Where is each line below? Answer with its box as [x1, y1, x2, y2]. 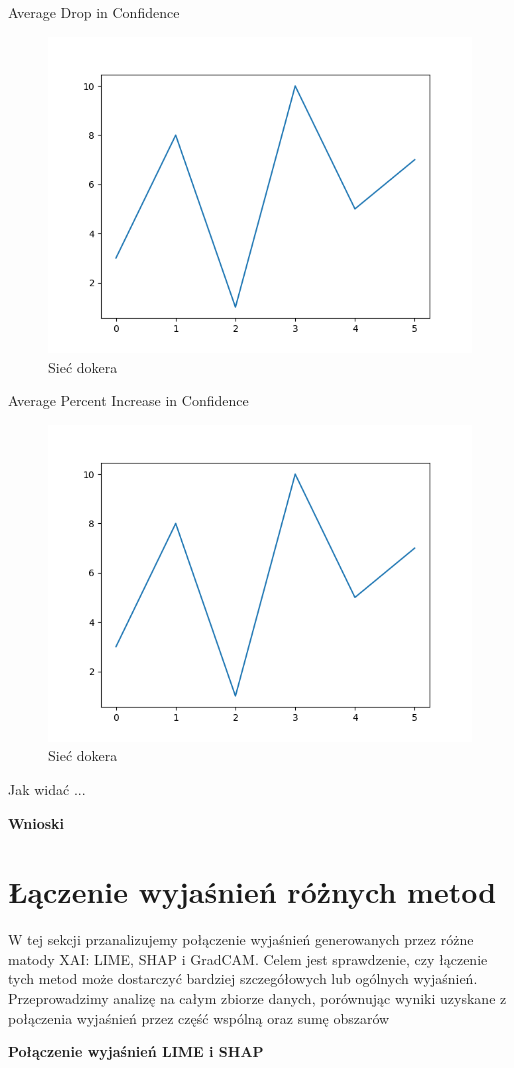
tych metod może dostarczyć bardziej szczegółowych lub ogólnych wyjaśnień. [8, 968, 478, 989]
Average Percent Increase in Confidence [8, 390, 249, 411]
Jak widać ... [8, 778, 86, 799]
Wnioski [8, 812, 65, 833]
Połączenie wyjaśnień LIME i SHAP [8, 1041, 264, 1062]
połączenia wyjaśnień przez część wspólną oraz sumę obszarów [8, 1007, 390, 1028]
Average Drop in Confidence [8, 2, 180, 22]
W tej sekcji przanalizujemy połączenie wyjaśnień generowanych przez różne [8, 929, 474, 950]
